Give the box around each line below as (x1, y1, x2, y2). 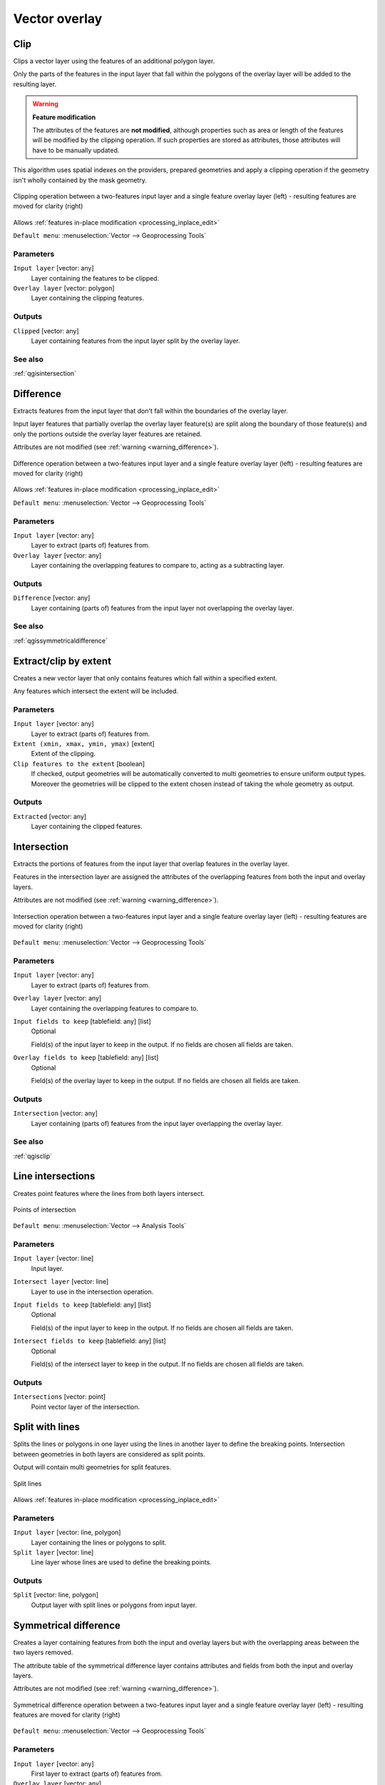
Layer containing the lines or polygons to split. (31, 1538, 167, 1547)
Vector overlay (13, 11, 103, 26)
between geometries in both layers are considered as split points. (13, 1449, 206, 1458)
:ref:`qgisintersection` (13, 369, 77, 378)
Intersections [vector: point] (13, 1392, 106, 1401)
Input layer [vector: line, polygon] (13, 1528, 121, 1537)
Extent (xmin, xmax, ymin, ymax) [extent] (13, 739, 155, 748)
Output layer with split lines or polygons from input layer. (31, 1600, 197, 1609)
